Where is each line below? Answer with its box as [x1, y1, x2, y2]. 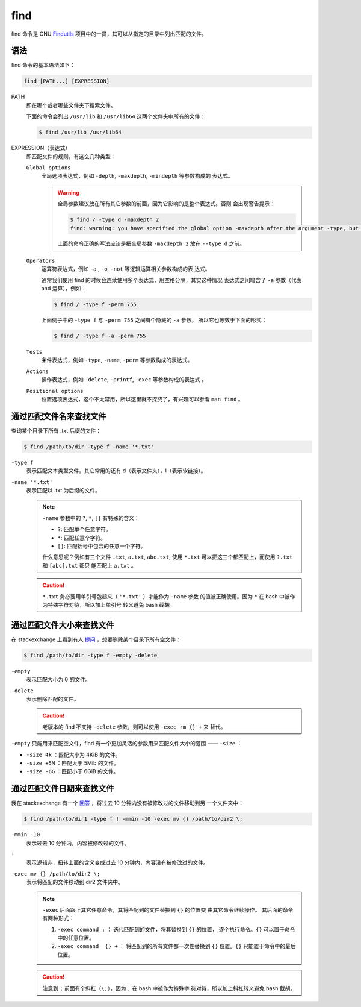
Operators [26, 257, 55, 264]
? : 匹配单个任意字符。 [57, 525, 111, 533]
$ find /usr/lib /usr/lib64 [39, 129, 122, 136]
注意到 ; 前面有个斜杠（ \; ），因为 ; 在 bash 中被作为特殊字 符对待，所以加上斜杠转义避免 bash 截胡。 [42, 984, 296, 991]
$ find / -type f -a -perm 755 [54, 333, 147, 339]
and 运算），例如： [41, 285, 87, 292]
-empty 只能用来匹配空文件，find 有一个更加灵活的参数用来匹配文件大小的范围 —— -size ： [11, 740, 242, 747]
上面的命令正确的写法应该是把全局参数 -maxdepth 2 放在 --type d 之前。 [57, 240, 245, 247]
